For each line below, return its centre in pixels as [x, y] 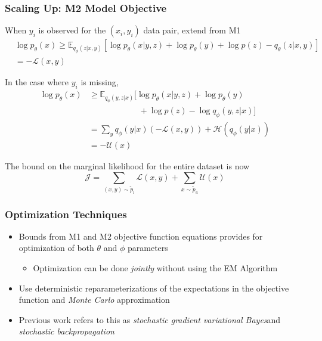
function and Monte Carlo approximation [94, 300]
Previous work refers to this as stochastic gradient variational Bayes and [150, 319]
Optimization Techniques [66, 214]
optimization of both [56, 248]
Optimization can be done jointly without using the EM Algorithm [155, 268]
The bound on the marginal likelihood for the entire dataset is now [127, 166]
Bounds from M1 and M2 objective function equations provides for [141, 236]
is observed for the [72, 30]
